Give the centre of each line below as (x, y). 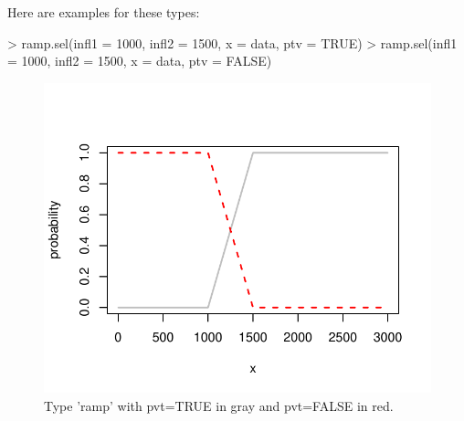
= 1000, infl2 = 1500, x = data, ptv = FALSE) (140, 61)
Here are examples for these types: (104, 12)
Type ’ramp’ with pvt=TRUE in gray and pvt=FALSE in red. (219, 405)
